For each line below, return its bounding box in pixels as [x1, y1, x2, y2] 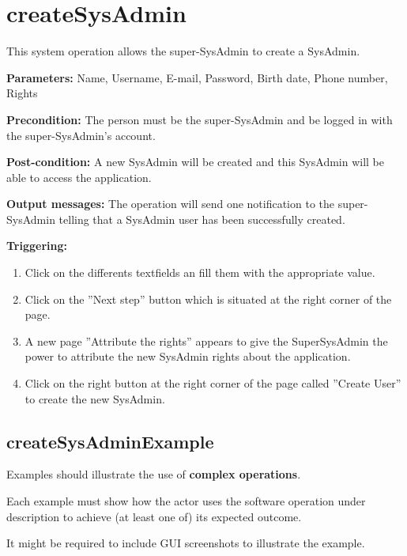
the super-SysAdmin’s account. [6, 127, 156, 143]
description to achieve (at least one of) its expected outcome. [6, 508, 302, 524]
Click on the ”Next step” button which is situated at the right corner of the [24, 290, 392, 307]
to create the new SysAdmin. [24, 390, 165, 407]
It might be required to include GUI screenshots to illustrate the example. [6, 535, 365, 551]
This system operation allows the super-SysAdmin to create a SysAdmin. [6, 43, 360, 59]
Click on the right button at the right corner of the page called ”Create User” [24, 375, 401, 391]
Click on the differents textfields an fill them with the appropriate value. [24, 264, 375, 281]
